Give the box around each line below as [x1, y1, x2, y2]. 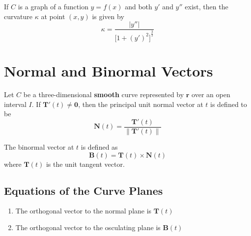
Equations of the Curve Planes [4, 183, 163, 198]
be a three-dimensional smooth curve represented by [23, 89, 184, 100]
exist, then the [185, 1, 228, 11]
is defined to [210, 99, 247, 109]
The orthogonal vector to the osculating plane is [15, 222, 161, 232]
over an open [192, 89, 230, 100]
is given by [92, 11, 124, 21]
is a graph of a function [18, 1, 88, 11]
